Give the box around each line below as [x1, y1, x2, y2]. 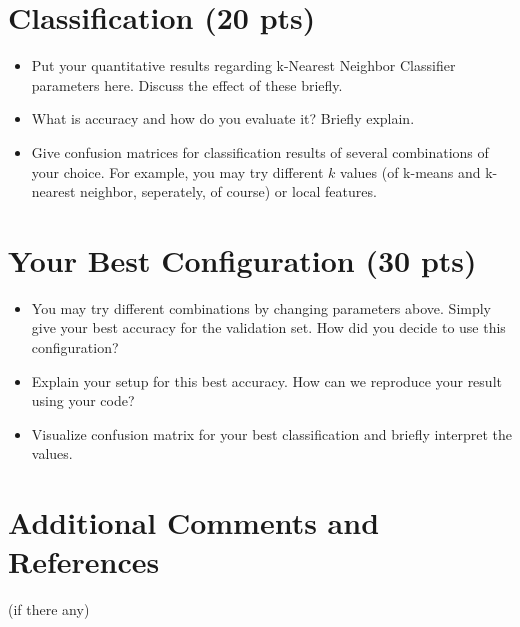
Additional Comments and [8, 502, 380, 543]
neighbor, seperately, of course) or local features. [80, 181, 377, 202]
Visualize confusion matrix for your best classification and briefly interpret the [31, 423, 512, 444]
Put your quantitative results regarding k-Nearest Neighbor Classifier [31, 55, 456, 76]
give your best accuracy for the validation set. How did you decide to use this [31, 317, 506, 338]
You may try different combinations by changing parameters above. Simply [31, 297, 492, 318]
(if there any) [8, 599, 90, 620]
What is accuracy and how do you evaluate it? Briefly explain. [31, 108, 415, 129]
